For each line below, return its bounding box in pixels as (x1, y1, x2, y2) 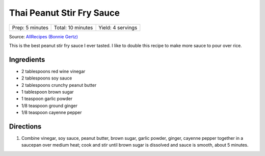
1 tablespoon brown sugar (21, 89, 74, 95)
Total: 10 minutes (54, 24, 93, 31)
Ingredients (9, 55, 45, 64)
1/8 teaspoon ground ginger (21, 103, 78, 108)
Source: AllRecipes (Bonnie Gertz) (9, 33, 78, 39)
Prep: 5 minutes (12, 24, 49, 31)
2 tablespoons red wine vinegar (21, 68, 85, 74)
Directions (9, 123, 42, 130)
